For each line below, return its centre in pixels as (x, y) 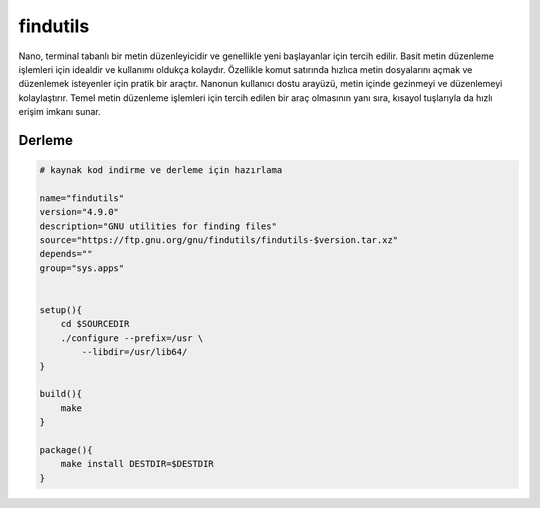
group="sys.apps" (82, 268)
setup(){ (61, 310)
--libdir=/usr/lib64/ (134, 352)
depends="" (66, 254)
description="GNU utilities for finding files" (158, 226)
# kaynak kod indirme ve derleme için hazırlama (161, 170)
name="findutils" (82, 198)
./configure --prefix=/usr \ (132, 338)
